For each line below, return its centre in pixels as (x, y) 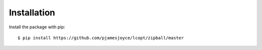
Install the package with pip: (37, 27)
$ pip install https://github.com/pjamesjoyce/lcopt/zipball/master (101, 38)
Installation (32, 12)
